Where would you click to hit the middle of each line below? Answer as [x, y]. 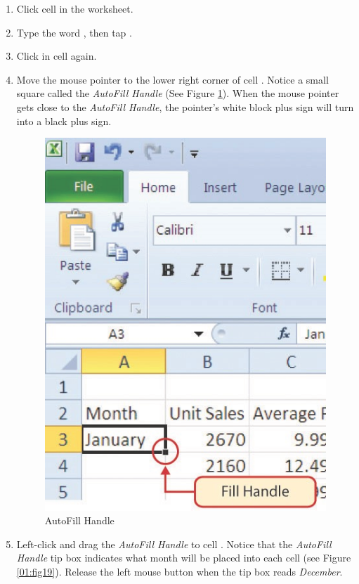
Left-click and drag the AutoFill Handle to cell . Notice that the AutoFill [174, 544]
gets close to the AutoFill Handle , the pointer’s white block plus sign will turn [185, 106]
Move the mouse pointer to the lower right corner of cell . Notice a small [172, 79]
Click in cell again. [57, 56]
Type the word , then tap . [74, 32]
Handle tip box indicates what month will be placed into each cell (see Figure [184, 558]
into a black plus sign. [64, 121]
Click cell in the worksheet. [75, 8]
